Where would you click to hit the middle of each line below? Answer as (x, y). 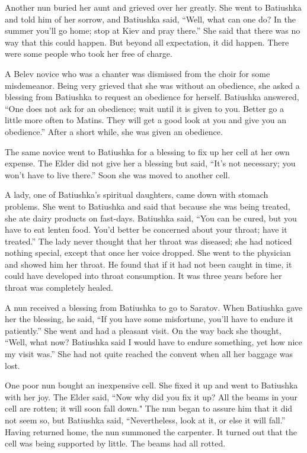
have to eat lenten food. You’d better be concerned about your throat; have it (146, 229)
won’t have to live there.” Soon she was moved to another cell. (118, 174)
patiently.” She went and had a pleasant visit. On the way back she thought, (143, 330)
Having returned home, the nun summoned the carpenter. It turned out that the (151, 431)
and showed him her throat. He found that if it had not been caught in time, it (148, 264)
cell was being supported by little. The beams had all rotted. (115, 443)
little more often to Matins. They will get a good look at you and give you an (145, 120)
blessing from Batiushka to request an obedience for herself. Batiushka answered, (152, 97)
